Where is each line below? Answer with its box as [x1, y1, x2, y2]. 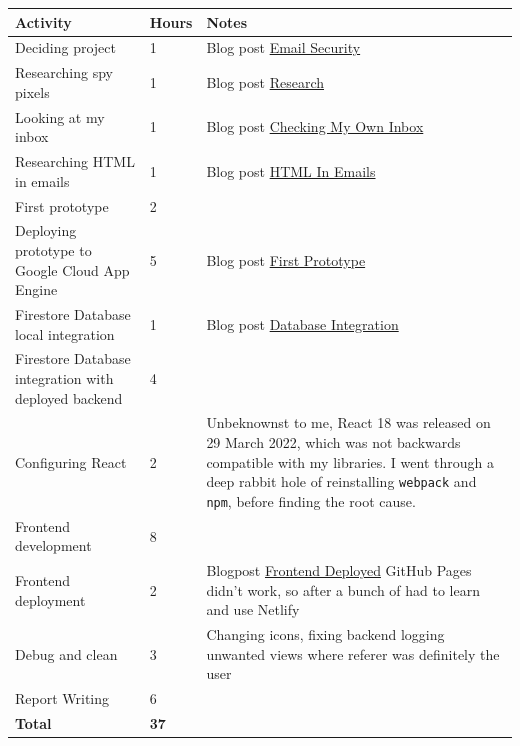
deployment [15, 589, 86, 610]
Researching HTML [15, 151, 135, 172]
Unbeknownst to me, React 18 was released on [206, 412, 491, 433]
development [15, 535, 92, 556]
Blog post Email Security [206, 37, 361, 58]
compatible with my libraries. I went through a [206, 451, 494, 472]
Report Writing [15, 688, 110, 709]
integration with [15, 368, 114, 388]
